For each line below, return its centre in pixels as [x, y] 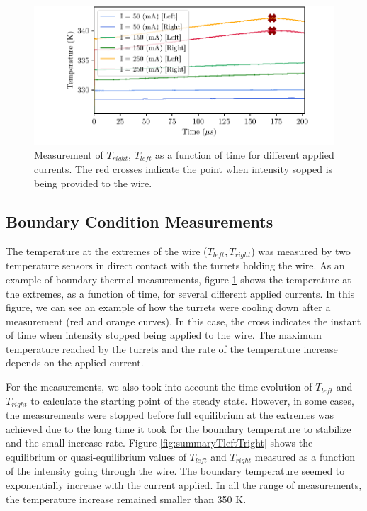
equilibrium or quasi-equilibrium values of [96, 456]
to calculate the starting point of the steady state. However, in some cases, [192, 400]
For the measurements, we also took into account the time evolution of [159, 387]
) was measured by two [301, 251]
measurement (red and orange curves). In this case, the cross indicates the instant [183, 321]
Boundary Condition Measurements [140, 221]
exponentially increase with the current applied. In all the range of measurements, [184, 484]
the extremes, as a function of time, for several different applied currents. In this [180, 293]
